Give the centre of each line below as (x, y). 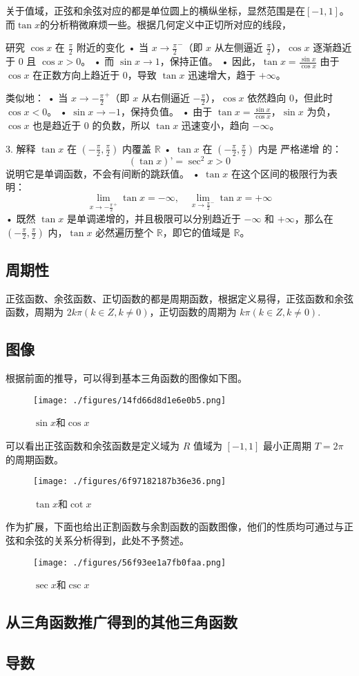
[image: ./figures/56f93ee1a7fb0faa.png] (130, 562)
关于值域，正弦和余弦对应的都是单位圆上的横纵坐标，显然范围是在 (155, 10)
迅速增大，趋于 (222, 74)
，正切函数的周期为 (193, 312)
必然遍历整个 (125, 232)
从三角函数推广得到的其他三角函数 (122, 622)
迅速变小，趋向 (215, 125)
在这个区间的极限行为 (279, 173)
